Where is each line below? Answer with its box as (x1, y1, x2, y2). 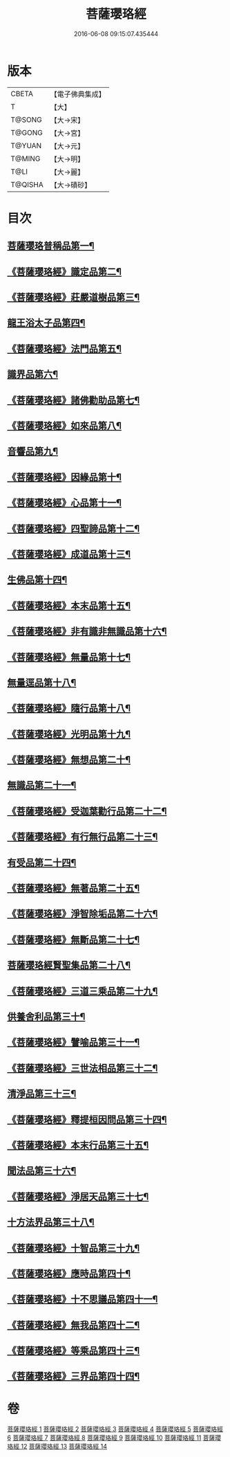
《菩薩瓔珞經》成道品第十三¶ (7, 548, 131, 560)
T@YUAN (10, 141, 42, 150)
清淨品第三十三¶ (7, 1088, 77, 1100)
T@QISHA (10, 179, 44, 189)
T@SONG (10, 115, 43, 125)
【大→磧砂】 (50, 180, 92, 190)
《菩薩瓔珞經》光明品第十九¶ (7, 728, 131, 740)
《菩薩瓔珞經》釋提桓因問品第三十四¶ (7, 1114, 167, 1125)
